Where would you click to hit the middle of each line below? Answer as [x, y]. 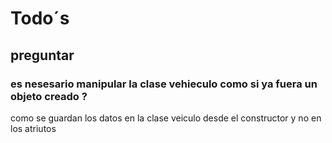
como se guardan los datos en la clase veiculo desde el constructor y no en [166, 118]
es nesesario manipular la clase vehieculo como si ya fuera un [164, 84]
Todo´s [40, 18]
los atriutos [33, 128]
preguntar [42, 55]
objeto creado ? [49, 96]
